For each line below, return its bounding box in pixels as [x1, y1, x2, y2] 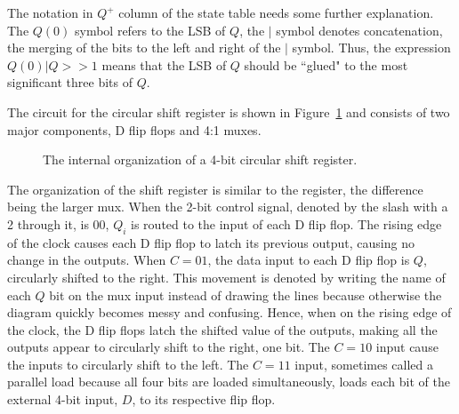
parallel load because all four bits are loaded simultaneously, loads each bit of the [7, 372, 450, 391]
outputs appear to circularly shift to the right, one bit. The [7, 338, 330, 356]
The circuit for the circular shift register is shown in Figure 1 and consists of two [7, 102, 450, 121]
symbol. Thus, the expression [292, 38, 451, 57]
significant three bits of [7, 73, 133, 92]
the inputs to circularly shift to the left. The [7, 354, 249, 373]
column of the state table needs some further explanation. [118, 4, 434, 21]
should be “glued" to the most [244, 55, 408, 74]
